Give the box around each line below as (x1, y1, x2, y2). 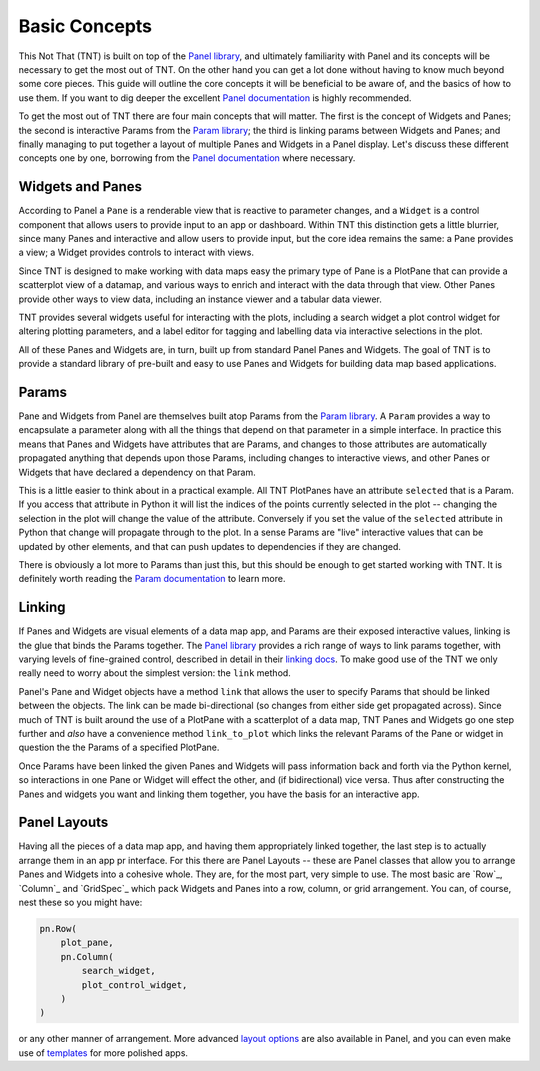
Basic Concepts (18, 15, 153, 37)
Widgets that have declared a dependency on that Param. (18, 466, 256, 478)
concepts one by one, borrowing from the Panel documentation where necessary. (18, 152, 356, 164)
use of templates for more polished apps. (18, 1046, 189, 1059)
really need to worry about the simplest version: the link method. (18, 667, 292, 679)
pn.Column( (60, 951, 114, 962)
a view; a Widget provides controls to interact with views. (18, 246, 255, 259)
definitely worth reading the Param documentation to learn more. (18, 573, 286, 585)
